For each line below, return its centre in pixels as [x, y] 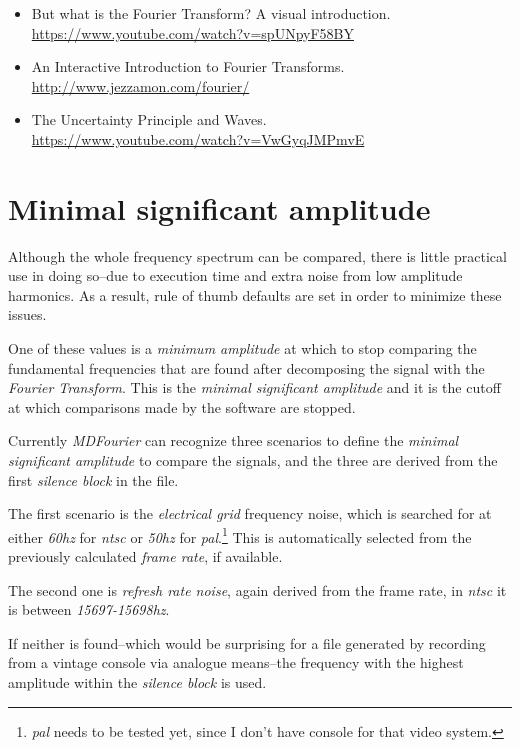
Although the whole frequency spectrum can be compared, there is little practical [257, 255]
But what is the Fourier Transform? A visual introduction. [211, 13]
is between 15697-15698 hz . [89, 609]
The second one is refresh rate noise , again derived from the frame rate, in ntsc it [257, 589]
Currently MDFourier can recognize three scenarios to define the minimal [233, 440]
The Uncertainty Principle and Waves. [149, 119]
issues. [27, 314]
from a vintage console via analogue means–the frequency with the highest [236, 662]
